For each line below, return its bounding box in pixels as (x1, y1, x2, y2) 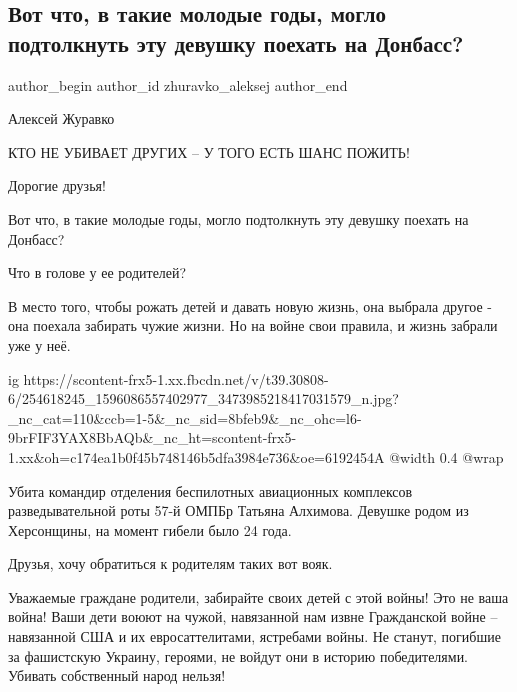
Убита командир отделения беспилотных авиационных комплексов (8, 480, 413, 501)
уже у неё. (8, 334, 71, 355)
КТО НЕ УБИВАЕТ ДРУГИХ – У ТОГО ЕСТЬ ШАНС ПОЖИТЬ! (8, 141, 410, 162)
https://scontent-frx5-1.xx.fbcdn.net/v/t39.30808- (23, 368, 329, 389)
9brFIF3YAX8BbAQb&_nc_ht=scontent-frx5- (8, 427, 297, 448)
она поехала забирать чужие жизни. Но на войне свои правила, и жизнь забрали (8, 315, 498, 336)
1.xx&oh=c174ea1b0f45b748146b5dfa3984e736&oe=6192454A (8, 446, 385, 467)
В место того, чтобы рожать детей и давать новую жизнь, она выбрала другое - (8, 295, 492, 316)
